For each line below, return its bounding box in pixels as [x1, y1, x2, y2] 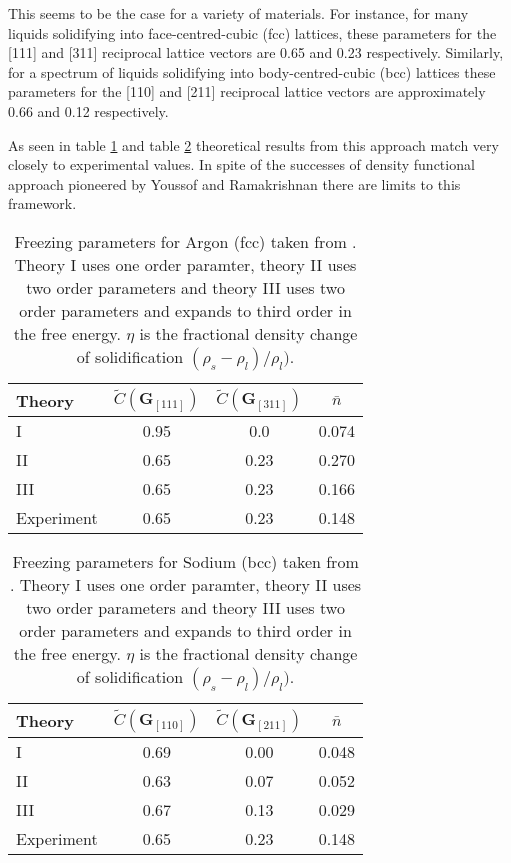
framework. [8, 193, 77, 214]
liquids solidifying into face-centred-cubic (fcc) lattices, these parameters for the [8, 22, 497, 43]
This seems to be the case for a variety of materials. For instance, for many [8, 3, 469, 23]
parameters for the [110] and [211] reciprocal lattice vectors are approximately [8, 81, 486, 102]
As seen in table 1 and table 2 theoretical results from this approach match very [8, 134, 499, 155]
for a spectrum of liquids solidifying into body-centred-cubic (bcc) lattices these [8, 61, 496, 82]
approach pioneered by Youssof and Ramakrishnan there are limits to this [8, 173, 461, 194]
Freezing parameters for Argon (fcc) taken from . [14, 229, 357, 253]
